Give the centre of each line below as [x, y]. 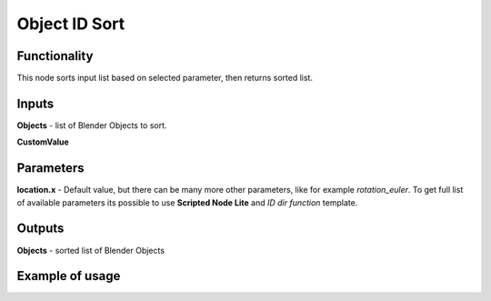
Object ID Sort [71, 24]
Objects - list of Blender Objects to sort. [92, 125]
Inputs [35, 103]
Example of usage [69, 276]
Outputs [40, 229]
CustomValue [43, 142]
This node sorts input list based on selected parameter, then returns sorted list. [165, 78]
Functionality [55, 56]
